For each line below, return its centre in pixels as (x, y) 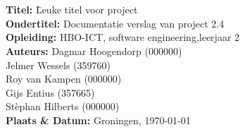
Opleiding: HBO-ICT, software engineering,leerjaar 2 (123, 37)
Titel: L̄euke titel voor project (72, 10)
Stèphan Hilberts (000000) (63, 106)
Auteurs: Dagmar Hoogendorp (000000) (94, 50)
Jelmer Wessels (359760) (58, 65)
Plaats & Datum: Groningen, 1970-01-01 (98, 120)
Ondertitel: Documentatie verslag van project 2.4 (115, 23)
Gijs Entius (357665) (50, 92)
